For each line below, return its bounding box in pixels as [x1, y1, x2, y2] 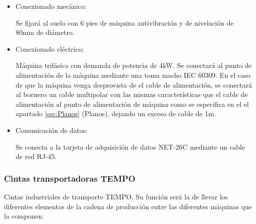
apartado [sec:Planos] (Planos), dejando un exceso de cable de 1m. [15, 108, 216, 119]
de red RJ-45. [15, 151, 57, 161]
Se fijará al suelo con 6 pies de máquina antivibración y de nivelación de [15, 17, 234, 28]
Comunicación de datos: [15, 125, 88, 135]
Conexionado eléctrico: [15, 43, 84, 54]
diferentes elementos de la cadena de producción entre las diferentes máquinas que [4, 201, 252, 211]
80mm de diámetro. [15, 27, 74, 37]
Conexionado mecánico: [15, 1, 87, 11]
